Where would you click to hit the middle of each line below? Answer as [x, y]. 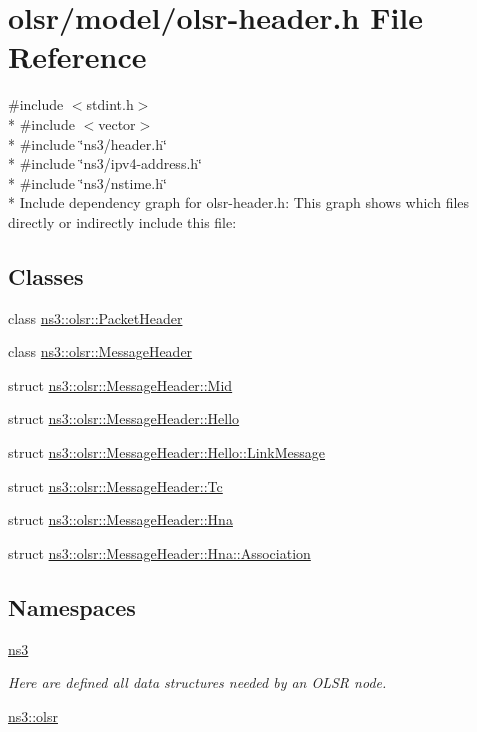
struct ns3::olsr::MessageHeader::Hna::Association [159, 552]
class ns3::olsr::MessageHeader [100, 351]
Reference [77, 56]
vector [117, 123]
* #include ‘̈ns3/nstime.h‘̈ [87, 182]
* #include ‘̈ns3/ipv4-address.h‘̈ [105, 163]
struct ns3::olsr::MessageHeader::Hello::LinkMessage [167, 452]
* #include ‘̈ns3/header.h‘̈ [87, 143]
